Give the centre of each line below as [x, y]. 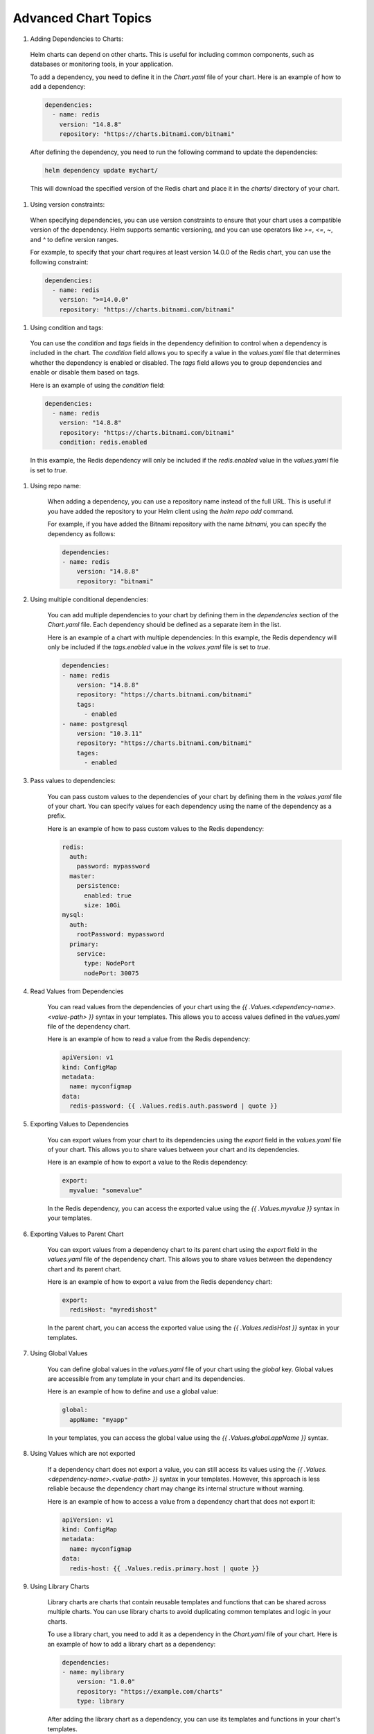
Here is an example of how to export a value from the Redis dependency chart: [160, 1282]
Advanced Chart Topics [82, 18]
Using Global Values [59, 1353]
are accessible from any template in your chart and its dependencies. [146, 1379]
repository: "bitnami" [115, 581]
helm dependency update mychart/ [101, 171]
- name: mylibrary [93, 1672]
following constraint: [59, 262]
